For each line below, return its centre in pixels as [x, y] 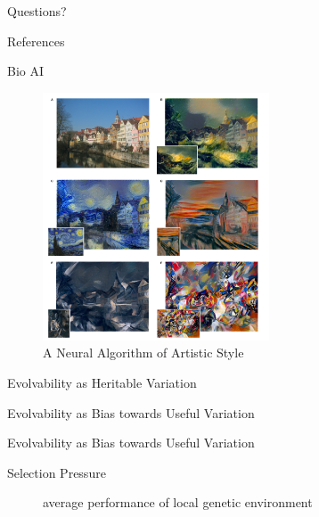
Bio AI [26, 71]
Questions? [37, 11]
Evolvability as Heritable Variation [102, 382]
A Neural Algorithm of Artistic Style [143, 353]
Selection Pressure [57, 472]
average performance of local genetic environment [178, 502]
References [36, 41]
